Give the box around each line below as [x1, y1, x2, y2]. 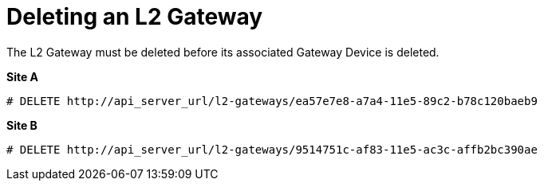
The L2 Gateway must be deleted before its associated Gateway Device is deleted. [6, 45, 440, 59]
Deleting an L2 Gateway [6, 3, 263, 30]
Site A [6, 69, 39, 84]
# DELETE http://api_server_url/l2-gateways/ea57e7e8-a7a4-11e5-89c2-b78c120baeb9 [6, 94, 538, 107]
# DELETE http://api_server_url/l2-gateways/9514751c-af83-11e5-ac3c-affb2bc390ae [6, 142, 538, 156]
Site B [6, 118, 37, 132]
